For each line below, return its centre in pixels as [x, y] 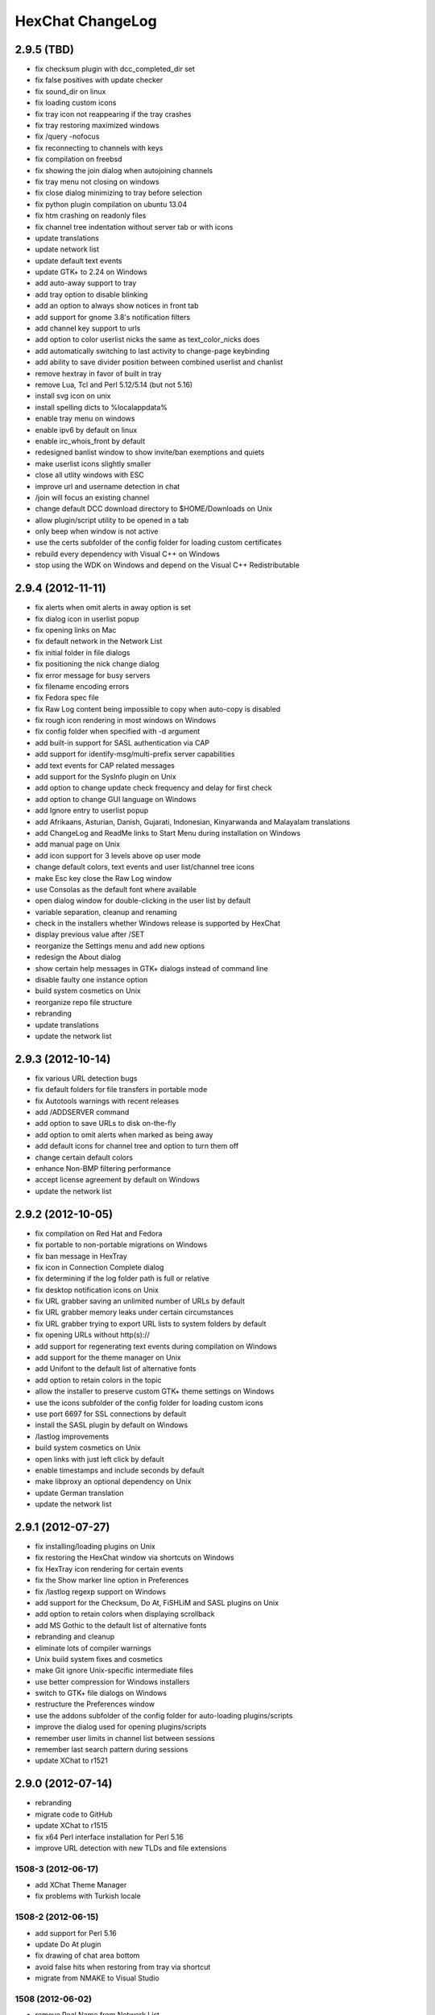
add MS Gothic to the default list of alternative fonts [121, 1625]
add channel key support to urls [88, 328]
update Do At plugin [68, 1944]
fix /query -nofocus [67, 136]
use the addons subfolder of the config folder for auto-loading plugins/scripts [164, 1715]
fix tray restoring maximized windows [97, 126]
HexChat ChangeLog [86, 21]
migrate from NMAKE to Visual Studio [97, 1978]
